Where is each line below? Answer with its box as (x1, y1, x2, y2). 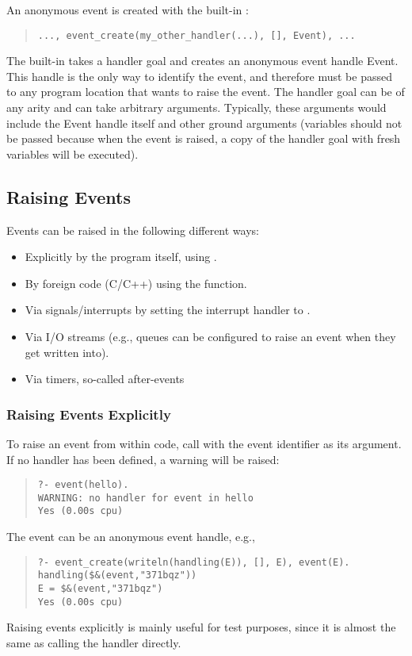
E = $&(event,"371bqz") (37, 583, 163, 595)
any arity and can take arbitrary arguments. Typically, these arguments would (6, 99, 387, 116)
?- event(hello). (37, 479, 129, 491)
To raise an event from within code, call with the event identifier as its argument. (6, 435, 402, 451)
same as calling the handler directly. (6, 634, 181, 650)
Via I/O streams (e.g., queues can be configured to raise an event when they (25, 328, 396, 344)
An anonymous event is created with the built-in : (6, 2, 249, 17)
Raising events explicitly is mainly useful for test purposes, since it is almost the (6, 619, 396, 635)
